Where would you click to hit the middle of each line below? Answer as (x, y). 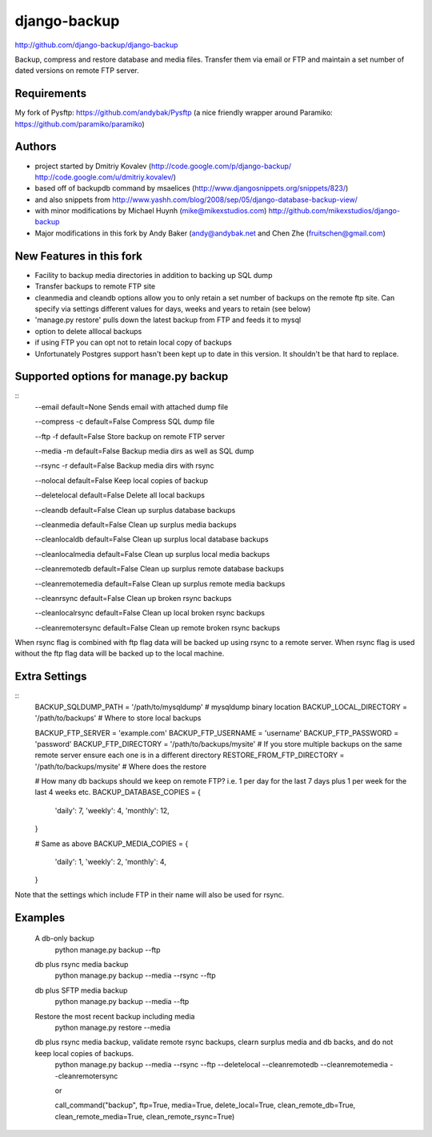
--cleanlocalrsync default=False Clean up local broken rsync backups (150, 613)
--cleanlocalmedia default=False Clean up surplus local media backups (152, 554)
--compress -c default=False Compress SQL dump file (125, 421)
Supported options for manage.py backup (122, 377)
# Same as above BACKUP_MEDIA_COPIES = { (112, 843)
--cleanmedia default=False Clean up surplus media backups (136, 524)
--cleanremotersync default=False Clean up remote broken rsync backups (157, 627)
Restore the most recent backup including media (115, 1016)
